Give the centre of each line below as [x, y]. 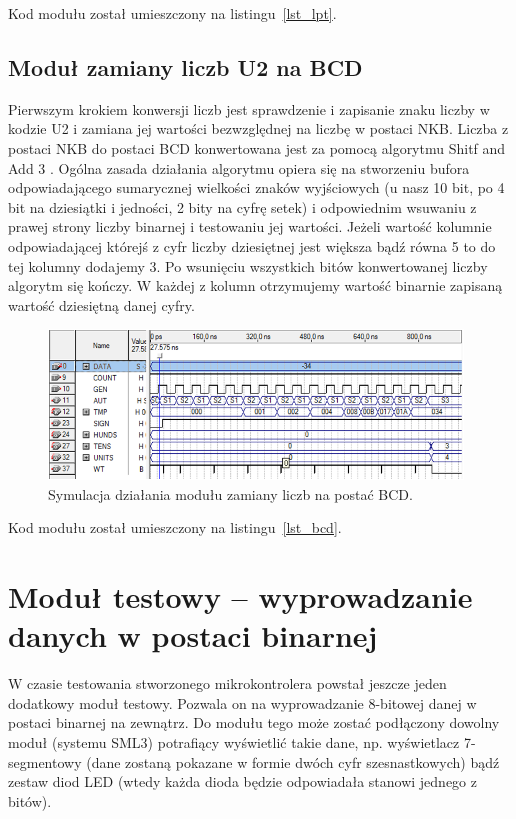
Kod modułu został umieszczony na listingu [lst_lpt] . [172, 13]
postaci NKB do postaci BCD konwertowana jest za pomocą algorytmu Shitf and [257, 147]
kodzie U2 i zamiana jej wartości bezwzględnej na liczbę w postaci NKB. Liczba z [258, 128]
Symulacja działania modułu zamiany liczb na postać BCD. [230, 493]
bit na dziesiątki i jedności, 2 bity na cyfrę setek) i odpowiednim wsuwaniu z [242, 206]
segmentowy [45, 761]
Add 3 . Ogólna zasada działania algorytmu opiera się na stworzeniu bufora [239, 167]
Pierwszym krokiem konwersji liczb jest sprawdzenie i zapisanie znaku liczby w [249, 108]
